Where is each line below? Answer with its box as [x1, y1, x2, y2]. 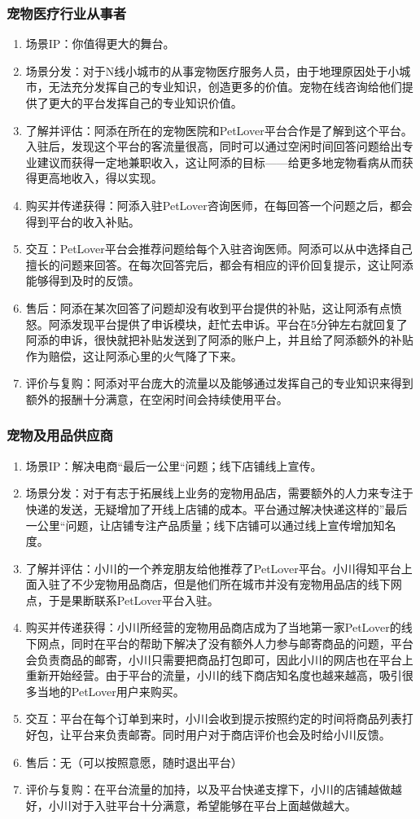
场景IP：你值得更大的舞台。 [25, 35, 175, 52]
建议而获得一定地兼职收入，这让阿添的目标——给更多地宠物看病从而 [37, 153, 402, 170]
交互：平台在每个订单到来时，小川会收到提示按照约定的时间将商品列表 [25, 710, 402, 727]
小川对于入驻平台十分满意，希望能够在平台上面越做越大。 [48, 796, 357, 813]
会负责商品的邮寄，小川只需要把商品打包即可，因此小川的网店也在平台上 [25, 650, 413, 668]
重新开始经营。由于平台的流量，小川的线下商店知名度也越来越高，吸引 [25, 667, 402, 684]
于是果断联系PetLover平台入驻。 [48, 591, 219, 608]
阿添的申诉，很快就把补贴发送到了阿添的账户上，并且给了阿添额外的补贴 [25, 331, 413, 348]
